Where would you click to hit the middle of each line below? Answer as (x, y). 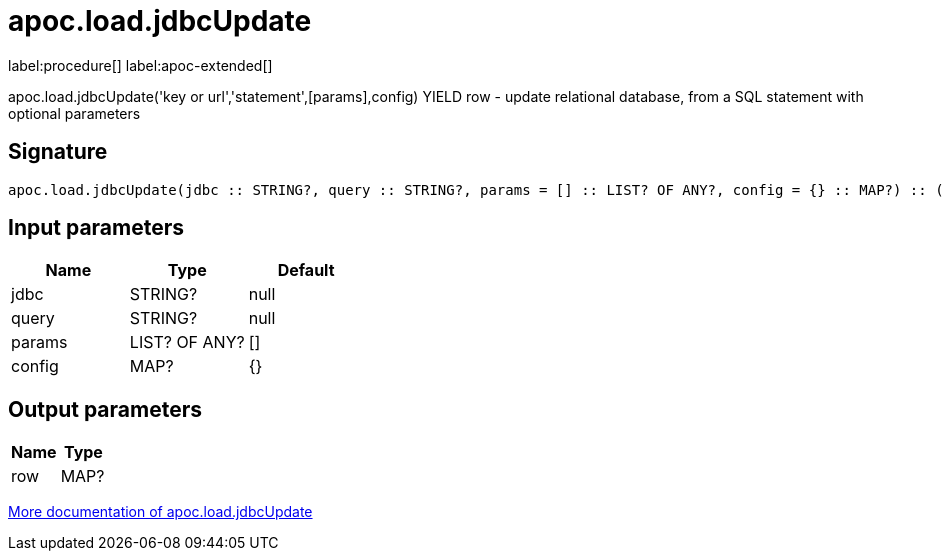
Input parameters (96, 228)
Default (306, 270)
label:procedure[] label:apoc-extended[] (140, 65)
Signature (58, 152)
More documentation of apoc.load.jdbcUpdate (160, 512)
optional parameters (74, 113)
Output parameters (105, 409)
